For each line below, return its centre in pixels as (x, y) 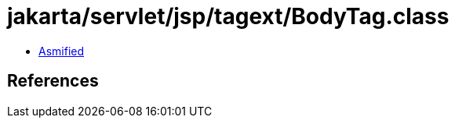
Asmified (62, 51)
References (53, 81)
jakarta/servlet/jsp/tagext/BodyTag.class (228, 16)
